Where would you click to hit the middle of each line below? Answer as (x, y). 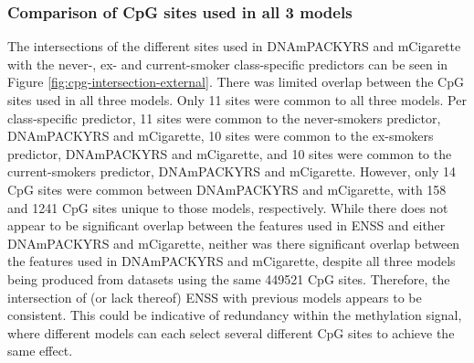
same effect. (40, 351)
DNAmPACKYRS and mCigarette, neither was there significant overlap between (234, 243)
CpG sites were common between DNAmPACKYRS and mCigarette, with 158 (227, 189)
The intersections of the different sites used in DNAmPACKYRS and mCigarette (234, 46)
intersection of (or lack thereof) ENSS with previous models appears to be (215, 297)
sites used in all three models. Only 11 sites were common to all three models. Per (237, 100)
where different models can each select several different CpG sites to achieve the (231, 332)
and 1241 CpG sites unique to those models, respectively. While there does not (228, 207)
